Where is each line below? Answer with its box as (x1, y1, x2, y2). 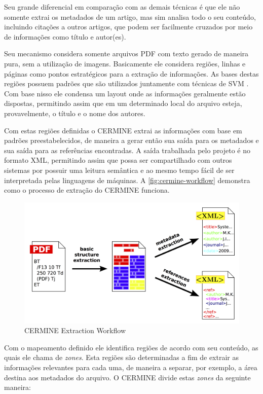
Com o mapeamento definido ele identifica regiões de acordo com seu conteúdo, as (4, 342, 258, 352)
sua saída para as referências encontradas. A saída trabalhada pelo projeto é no (4, 145, 251, 155)
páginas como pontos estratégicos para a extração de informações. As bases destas (4, 68, 259, 79)
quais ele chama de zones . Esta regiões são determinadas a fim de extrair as (4, 352, 239, 363)
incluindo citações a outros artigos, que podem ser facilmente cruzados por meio (4, 21, 253, 32)
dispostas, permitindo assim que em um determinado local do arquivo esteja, (4, 98, 242, 109)
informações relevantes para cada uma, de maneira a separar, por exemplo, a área (4, 362, 257, 372)
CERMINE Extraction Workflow (24, 325, 126, 336)
